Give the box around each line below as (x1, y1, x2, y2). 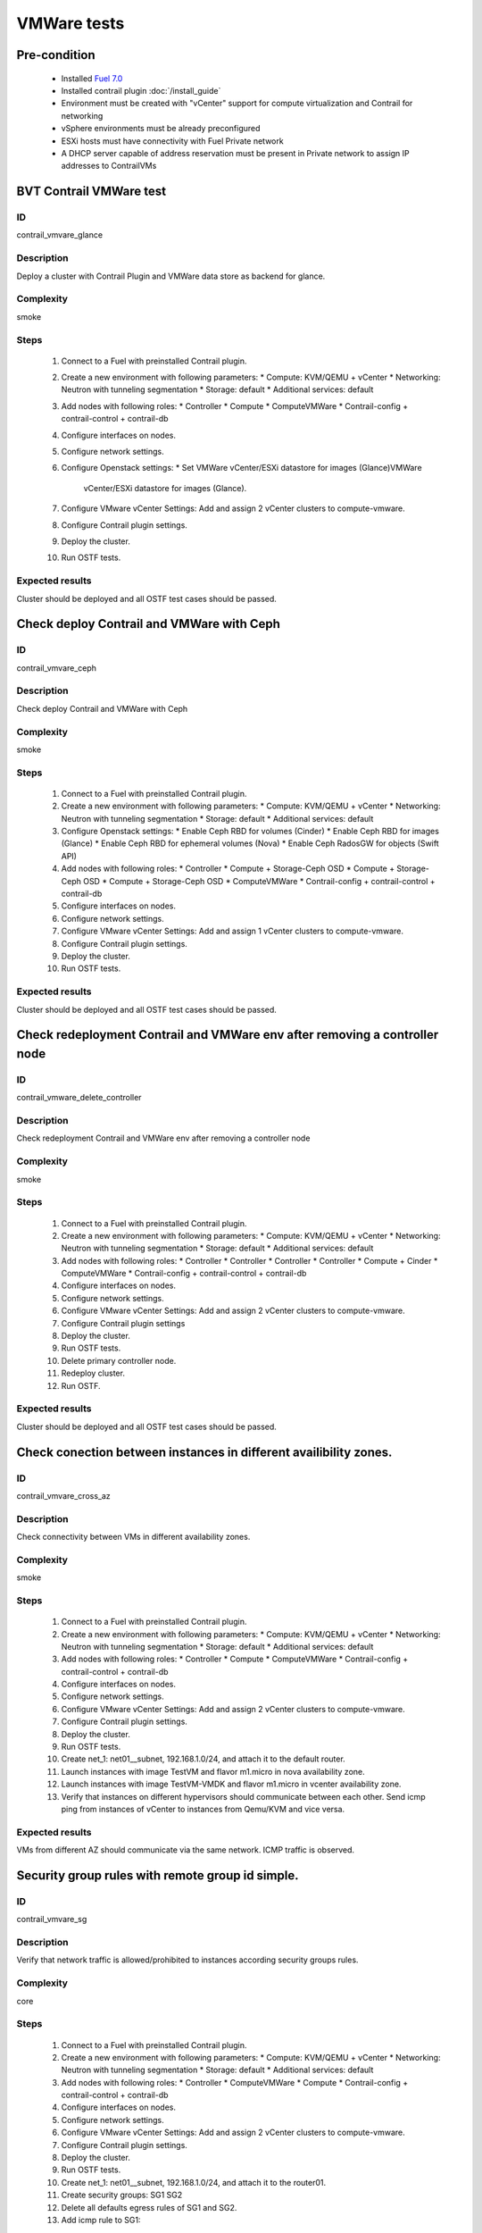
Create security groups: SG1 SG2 (61, 2189, 183, 2201)
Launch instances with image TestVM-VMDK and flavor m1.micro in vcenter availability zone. (61, 1778, 402, 1790)
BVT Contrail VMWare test (16, 184, 167, 199)
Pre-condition (16, 47, 96, 63)
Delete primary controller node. (61, 1355, 177, 1366)
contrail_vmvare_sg (16, 1914, 87, 1925)
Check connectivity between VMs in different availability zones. (16, 1532, 251, 1543)
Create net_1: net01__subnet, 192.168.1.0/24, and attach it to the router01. (61, 2177, 327, 2187)
